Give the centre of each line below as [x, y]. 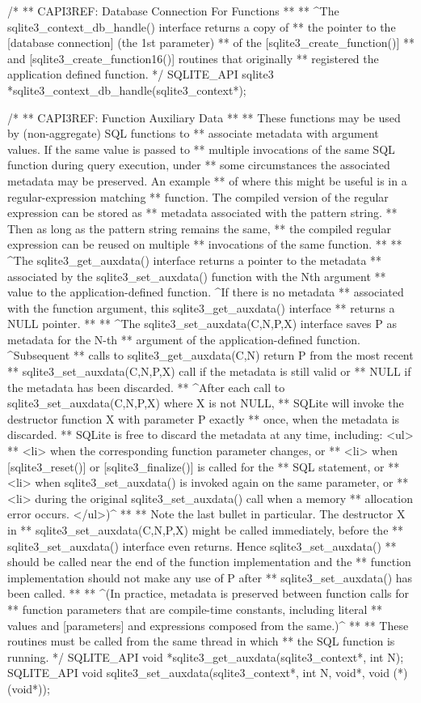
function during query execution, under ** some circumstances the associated [199, 165]
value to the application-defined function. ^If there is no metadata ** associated [206, 292]
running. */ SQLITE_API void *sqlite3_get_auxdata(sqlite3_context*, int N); [206, 656]
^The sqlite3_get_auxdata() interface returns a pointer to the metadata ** [195, 260]
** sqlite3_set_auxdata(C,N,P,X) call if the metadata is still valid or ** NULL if [209, 371]
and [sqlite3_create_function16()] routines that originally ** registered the [193, 58]
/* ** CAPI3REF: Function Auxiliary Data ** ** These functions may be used [204, 117]
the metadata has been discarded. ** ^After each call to [146, 387]
